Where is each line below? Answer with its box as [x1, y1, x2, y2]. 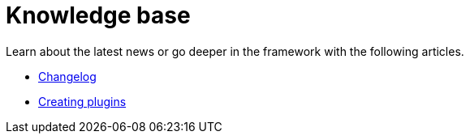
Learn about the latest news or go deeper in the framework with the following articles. [6, 44, 464, 58]
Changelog [38, 69, 97, 83]
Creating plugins [38, 94, 127, 108]
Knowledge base [6, 2, 191, 29]
